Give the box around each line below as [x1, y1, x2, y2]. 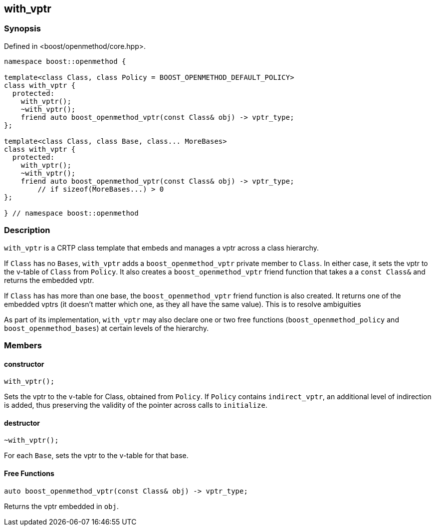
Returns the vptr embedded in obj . [4, 502, 119, 511]
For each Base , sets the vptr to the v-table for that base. [4, 451, 189, 460]
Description [4, 225, 50, 236]
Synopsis [4, 23, 41, 34]
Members [4, 340, 42, 350]
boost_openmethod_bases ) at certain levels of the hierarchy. [4, 323, 209, 332]
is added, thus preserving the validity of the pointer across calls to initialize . [4, 401, 267, 410]
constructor [4, 359, 44, 368]
